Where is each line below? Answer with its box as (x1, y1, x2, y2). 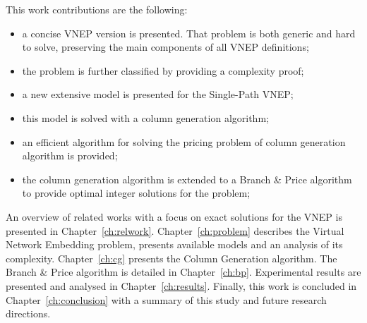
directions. (6, 306, 51, 321)
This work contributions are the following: (6, 2, 188, 16)
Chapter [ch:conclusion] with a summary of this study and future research (6, 292, 327, 307)
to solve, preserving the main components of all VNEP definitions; (22, 39, 309, 54)
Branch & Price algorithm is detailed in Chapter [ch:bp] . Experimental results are (6, 264, 361, 279)
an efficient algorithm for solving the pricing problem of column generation (22, 134, 346, 149)
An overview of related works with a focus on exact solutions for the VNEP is (6, 209, 342, 224)
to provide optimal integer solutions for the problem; (22, 185, 251, 200)
